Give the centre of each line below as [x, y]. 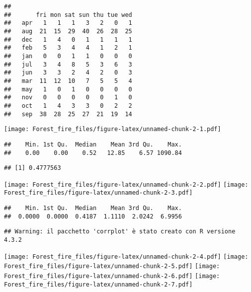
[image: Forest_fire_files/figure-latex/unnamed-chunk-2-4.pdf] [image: [126, 256]
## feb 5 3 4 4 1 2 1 [68, 48]
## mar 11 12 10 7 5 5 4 [68, 81]
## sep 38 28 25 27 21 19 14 [68, 114]
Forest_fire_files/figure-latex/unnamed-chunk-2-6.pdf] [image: [112, 276]
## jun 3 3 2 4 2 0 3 [68, 73]
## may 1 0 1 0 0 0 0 [68, 89]
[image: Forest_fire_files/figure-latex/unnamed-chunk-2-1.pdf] [113, 129]
